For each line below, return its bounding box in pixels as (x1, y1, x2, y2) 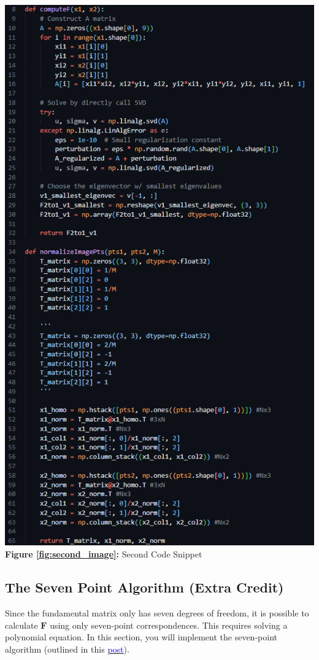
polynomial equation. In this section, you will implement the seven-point (5, 631, 277, 643)
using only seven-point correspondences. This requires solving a (50, 618, 288, 631)
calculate (5, 618, 38, 631)
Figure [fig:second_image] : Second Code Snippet (5, 548, 202, 561)
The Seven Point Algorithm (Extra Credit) (5, 578, 284, 597)
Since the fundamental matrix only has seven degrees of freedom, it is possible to (5, 607, 309, 619)
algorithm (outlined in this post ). (5, 642, 129, 655)
